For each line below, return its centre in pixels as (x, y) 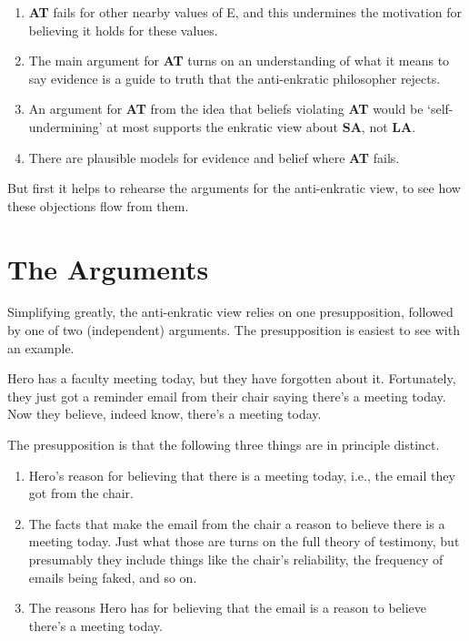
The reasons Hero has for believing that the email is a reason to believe (228, 608)
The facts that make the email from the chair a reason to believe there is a (237, 523)
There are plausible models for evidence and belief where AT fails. (214, 157)
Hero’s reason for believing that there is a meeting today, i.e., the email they (242, 475)
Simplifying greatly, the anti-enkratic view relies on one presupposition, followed (230, 312)
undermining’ (65, 126)
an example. (41, 347)
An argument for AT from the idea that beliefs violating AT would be (226, 109)
